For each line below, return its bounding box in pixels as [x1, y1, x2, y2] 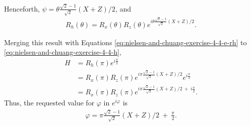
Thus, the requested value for [4, 97, 95, 108]
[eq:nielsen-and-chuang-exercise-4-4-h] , [4, 47, 121, 57]
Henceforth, [4, 3, 40, 14]
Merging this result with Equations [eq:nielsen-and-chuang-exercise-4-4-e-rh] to [4, 37, 247, 47]
